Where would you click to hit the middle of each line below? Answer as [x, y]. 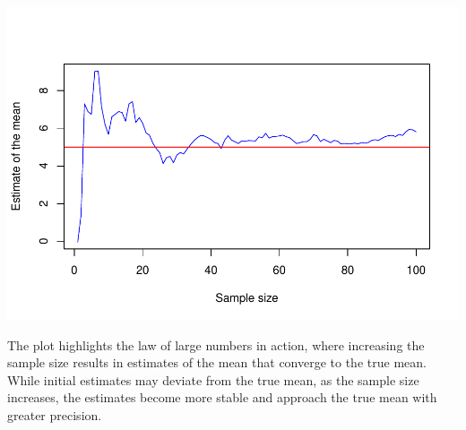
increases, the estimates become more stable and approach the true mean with [222, 397]
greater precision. [55, 414]
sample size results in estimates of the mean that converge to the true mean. [217, 362]
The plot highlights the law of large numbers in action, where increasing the [216, 344]
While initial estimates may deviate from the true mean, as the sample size [213, 379]
